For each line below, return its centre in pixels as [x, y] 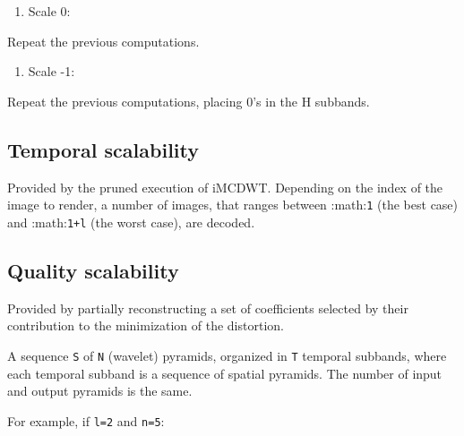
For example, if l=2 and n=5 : [86, 420]
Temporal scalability [103, 149]
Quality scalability [93, 270]
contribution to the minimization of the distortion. [146, 325]
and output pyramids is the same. [100, 391]
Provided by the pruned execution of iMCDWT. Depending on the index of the [225, 187]
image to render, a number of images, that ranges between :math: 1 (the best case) [233, 205]
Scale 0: [49, 11]
